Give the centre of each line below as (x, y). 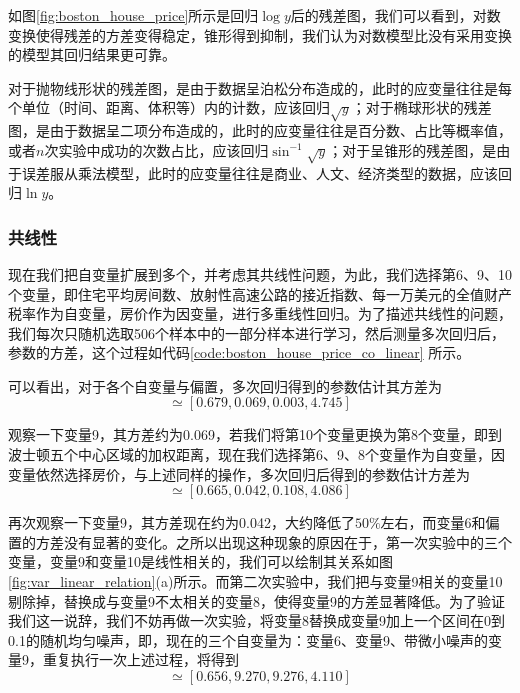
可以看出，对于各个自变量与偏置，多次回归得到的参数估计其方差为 (225, 385)
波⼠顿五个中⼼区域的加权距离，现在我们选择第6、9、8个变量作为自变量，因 (256, 454)
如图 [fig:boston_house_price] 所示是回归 (133, 15)
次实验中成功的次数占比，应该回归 (156, 149)
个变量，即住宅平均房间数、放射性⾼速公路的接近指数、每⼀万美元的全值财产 (260, 293)
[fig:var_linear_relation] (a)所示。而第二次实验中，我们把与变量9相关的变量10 (255, 581)
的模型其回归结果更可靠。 (92, 54)
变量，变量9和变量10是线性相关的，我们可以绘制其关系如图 (200, 561)
